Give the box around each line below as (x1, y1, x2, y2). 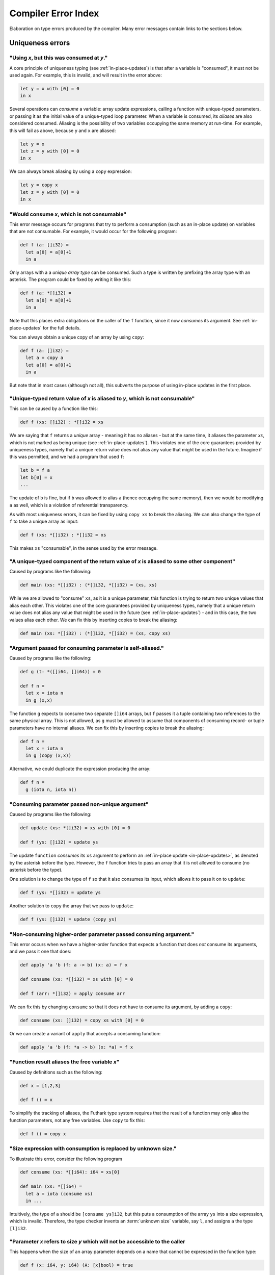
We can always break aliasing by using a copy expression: (9, 168, 132, 174)
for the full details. (42, 324, 81, 331)
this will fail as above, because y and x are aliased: (9, 127, 116, 134)
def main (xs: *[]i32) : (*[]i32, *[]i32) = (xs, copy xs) (20, 630, 171, 636)
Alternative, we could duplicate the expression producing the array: (9, 766, 151, 772)
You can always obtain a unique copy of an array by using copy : (9, 334, 145, 340)
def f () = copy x (20, 1131, 66, 1137)
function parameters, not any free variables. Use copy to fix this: (9, 1117, 145, 1123)
